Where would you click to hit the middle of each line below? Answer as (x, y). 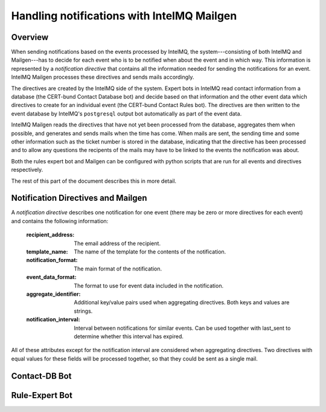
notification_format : (52, 260)
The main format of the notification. (118, 269)
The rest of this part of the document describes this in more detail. (94, 181)
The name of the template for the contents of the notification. (150, 252)
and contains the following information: (60, 221)
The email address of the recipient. (117, 243)
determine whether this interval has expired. (129, 336)
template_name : (47, 252)
